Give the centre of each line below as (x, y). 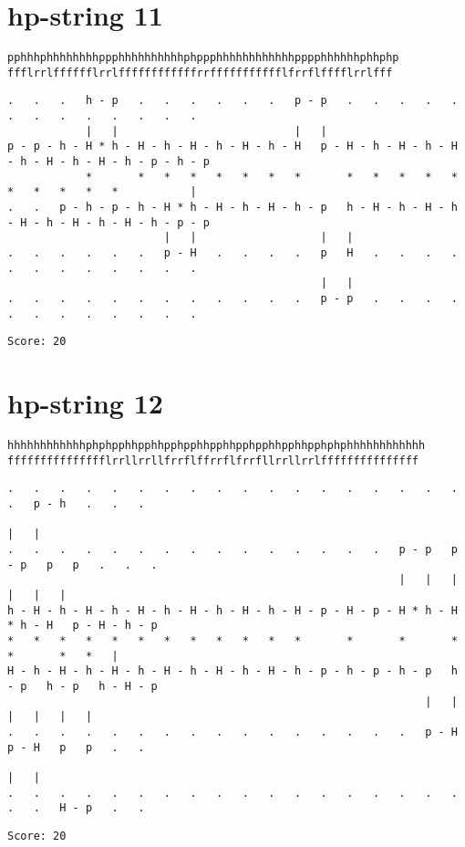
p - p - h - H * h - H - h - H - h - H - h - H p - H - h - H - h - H (232, 146)
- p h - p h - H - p (83, 686)
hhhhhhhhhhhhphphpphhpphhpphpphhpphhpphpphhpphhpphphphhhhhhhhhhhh (217, 446)
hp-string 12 (85, 403)
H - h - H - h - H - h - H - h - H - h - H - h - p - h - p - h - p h (232, 671)
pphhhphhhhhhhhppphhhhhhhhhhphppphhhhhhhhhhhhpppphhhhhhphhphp (203, 58)
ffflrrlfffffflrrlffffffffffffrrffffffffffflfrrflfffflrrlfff (200, 73)
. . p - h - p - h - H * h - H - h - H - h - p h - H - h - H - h (232, 208)
